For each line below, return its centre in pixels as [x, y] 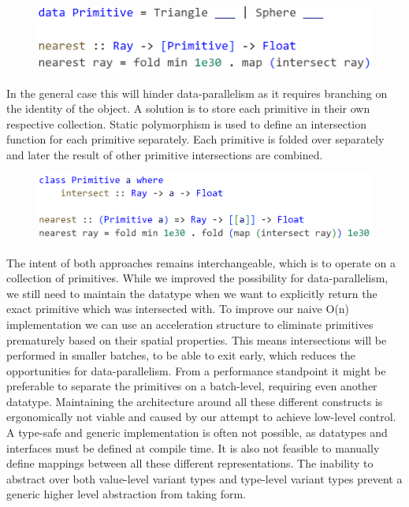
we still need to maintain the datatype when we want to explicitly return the [192, 293]
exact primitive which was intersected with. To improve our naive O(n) [178, 309]
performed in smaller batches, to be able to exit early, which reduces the [181, 355]
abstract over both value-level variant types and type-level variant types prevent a [204, 478]
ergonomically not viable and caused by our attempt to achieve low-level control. [201, 417]
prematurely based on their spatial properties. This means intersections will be [197, 339]
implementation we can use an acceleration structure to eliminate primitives [190, 324]
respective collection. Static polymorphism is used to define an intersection [187, 123]
